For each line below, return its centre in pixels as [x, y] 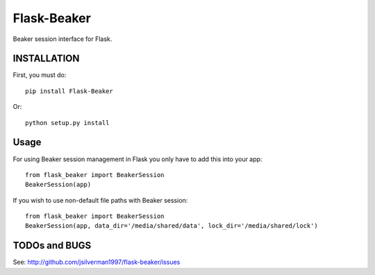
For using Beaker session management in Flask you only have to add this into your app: [137, 159]
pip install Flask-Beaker [69, 91]
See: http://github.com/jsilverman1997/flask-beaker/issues [97, 262]
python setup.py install [67, 123]
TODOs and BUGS [52, 245]
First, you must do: [40, 75]
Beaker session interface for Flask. [62, 39]
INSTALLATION [46, 59]
